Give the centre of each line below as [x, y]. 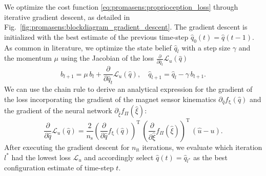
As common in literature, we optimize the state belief [88, 47]
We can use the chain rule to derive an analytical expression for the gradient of [128, 89]
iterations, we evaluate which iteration [202, 147]
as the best [210, 157]
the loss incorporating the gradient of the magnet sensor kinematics [110, 99]
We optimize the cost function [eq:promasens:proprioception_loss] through [121, 7]
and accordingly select [119, 157]
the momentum [28, 58]
